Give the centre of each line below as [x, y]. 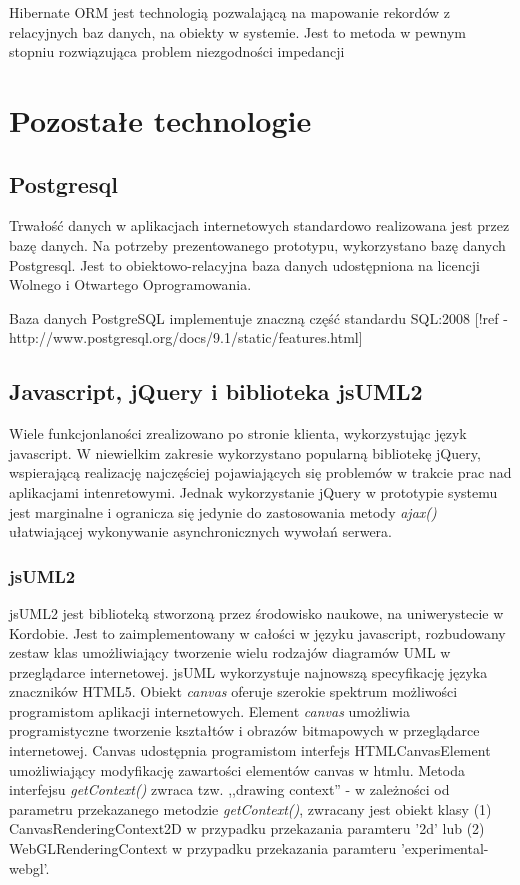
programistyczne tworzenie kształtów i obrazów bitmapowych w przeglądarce [244, 730]
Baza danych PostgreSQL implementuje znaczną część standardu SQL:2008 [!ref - [258, 317]
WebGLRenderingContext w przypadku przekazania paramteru [203, 848]
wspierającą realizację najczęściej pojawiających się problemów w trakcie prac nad [260, 472]
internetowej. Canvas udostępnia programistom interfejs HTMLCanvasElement [250, 750]
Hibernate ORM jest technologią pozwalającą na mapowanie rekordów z [229, 12]
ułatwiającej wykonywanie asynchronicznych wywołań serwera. [200, 531]
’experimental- [444, 848]
